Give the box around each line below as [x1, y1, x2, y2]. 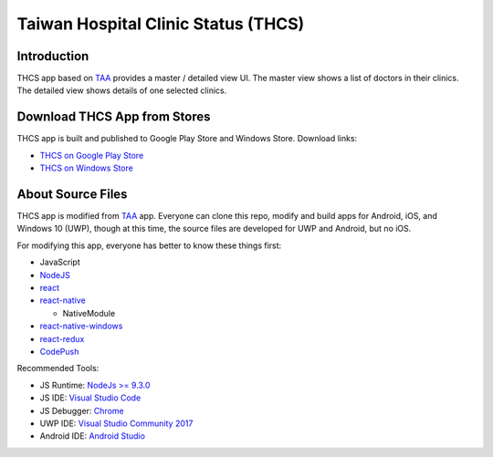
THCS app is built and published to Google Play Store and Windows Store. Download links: [16, 133, 358, 144]
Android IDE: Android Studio [39, 431, 146, 441]
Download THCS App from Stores [16, 109, 211, 125]
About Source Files [16, 186, 128, 202]
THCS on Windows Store [39, 162, 134, 173]
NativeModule [62, 307, 116, 318]
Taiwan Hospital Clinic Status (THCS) [16, 14, 305, 34]
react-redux [39, 333, 85, 344]
